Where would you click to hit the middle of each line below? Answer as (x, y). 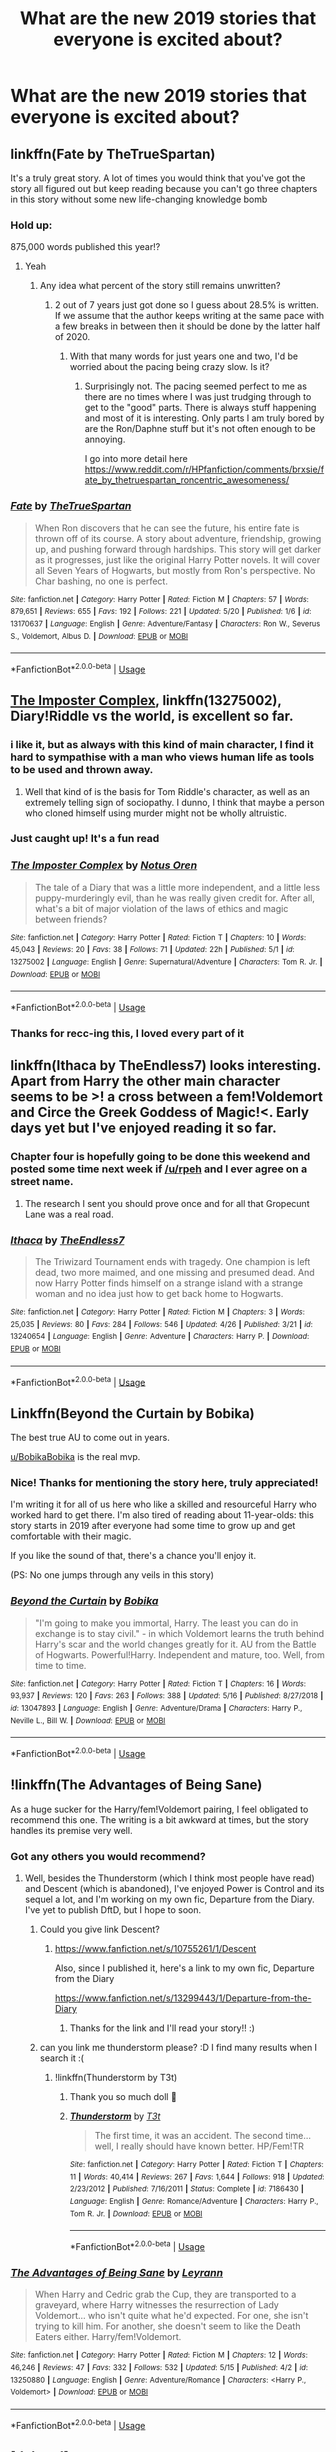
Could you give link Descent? (99, 1929)
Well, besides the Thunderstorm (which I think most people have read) (169, 1878)
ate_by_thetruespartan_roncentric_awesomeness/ (187, 480)
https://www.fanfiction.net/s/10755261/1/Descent (155, 1949)
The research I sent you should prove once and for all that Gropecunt (167, 1203)
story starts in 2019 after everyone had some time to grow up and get (153, 1526)
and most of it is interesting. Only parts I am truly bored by (204, 418)
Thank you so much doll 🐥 (123, 2097)
